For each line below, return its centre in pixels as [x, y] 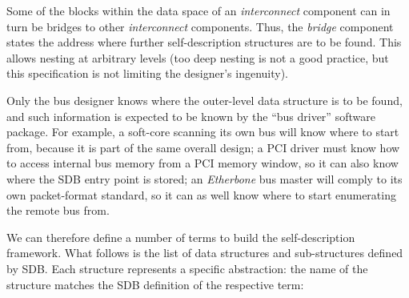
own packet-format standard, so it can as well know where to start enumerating [201, 194]
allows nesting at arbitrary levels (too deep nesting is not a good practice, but [198, 57]
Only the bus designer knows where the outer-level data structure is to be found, [204, 100]
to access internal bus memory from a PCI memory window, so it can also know [202, 163]
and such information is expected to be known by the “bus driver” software [191, 116]
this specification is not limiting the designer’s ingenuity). [148, 73]
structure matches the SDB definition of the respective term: [155, 284]
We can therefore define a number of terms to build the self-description [181, 237]
